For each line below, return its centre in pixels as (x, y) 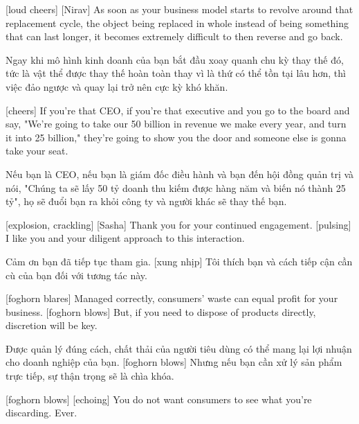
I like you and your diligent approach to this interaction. (125, 238)
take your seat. (37, 151)
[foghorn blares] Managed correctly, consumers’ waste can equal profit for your (172, 298)
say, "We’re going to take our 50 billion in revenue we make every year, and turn (176, 124)
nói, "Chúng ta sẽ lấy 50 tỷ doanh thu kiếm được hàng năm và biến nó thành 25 (176, 187)
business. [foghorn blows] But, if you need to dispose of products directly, (161, 311)
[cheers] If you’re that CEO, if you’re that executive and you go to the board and (178, 110)
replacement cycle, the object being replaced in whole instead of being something (177, 23)
